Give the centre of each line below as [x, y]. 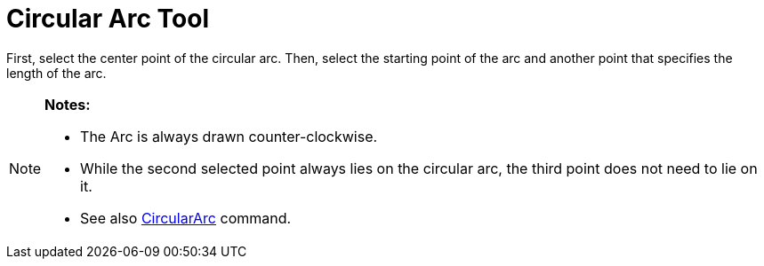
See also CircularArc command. [186, 218]
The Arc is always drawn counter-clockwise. [229, 136]
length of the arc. [56, 73]
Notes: [68, 104]
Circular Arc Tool [108, 19]
